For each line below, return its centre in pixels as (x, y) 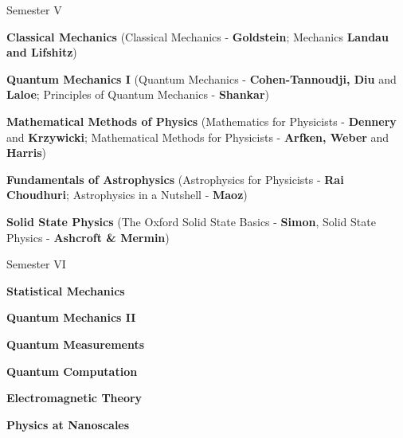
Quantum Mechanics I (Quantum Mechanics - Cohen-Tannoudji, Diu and (201, 78)
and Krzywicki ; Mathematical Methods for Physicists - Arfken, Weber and (198, 137)
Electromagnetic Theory (74, 398)
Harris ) (26, 153)
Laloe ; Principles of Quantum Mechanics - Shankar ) (138, 94)
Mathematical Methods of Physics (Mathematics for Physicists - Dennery (201, 121)
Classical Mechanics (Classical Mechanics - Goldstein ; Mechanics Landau (198, 36)
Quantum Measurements (76, 344)
